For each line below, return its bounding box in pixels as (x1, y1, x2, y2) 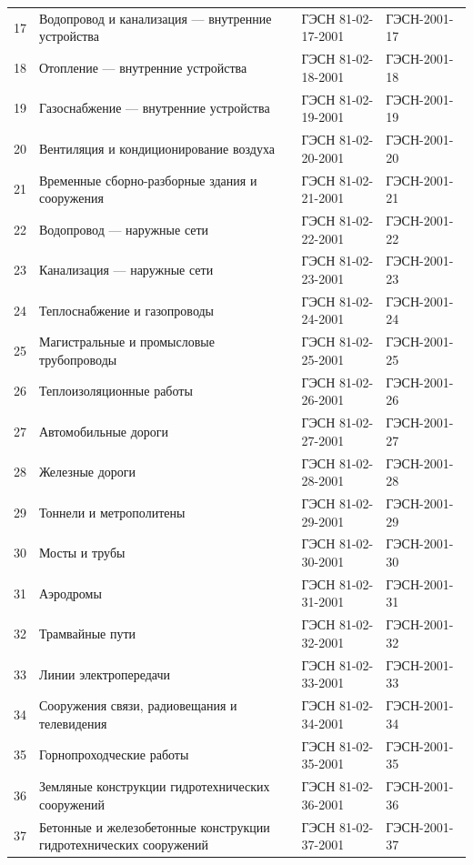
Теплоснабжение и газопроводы (39, 300, 215, 319)
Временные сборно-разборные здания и (39, 170, 257, 189)
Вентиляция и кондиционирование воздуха (39, 138, 275, 157)
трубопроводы (39, 349, 117, 368)
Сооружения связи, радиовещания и (39, 696, 237, 715)
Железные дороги (39, 462, 136, 481)
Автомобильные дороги (39, 421, 169, 440)
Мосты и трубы (39, 543, 126, 562)
